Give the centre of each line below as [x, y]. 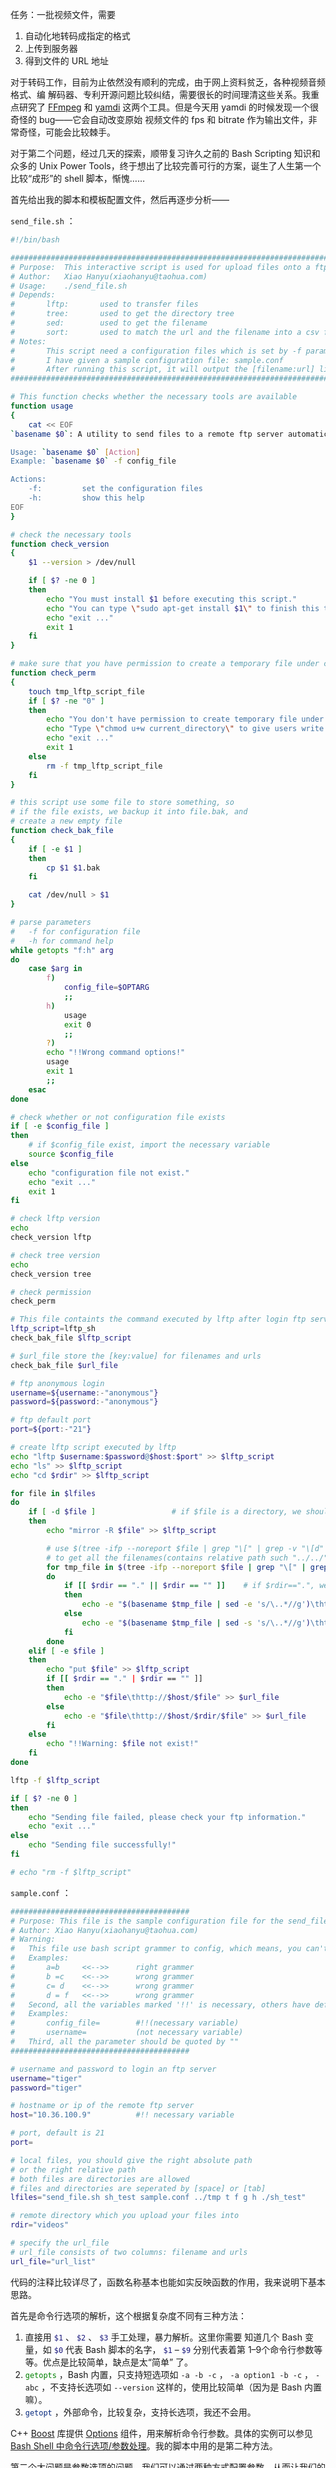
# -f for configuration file [75, 931]
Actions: [28, 479]
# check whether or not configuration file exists [118, 1117]
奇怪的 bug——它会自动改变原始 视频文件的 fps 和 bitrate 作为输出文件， [159, 119]
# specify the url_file [60, 2243]
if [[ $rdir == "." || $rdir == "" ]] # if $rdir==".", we [196, 1586]
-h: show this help [86, 498]
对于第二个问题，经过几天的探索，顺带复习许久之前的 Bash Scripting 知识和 [165, 153]
